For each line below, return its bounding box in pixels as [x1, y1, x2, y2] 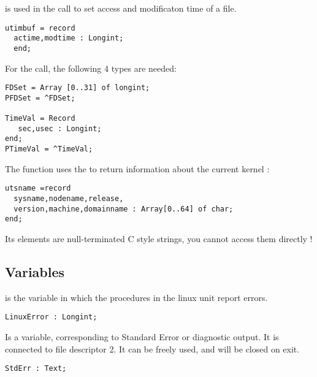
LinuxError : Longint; [5, 313, 97, 322]
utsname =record [5, 184, 71, 193]
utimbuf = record [5, 23, 75, 32]
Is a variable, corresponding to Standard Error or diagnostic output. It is [5, 330, 279, 343]
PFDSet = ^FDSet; [5, 93, 75, 102]
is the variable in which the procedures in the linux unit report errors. [5, 291, 268, 303]
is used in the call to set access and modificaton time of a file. [5, 2, 237, 14]
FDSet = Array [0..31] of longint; [5, 83, 150, 93]
